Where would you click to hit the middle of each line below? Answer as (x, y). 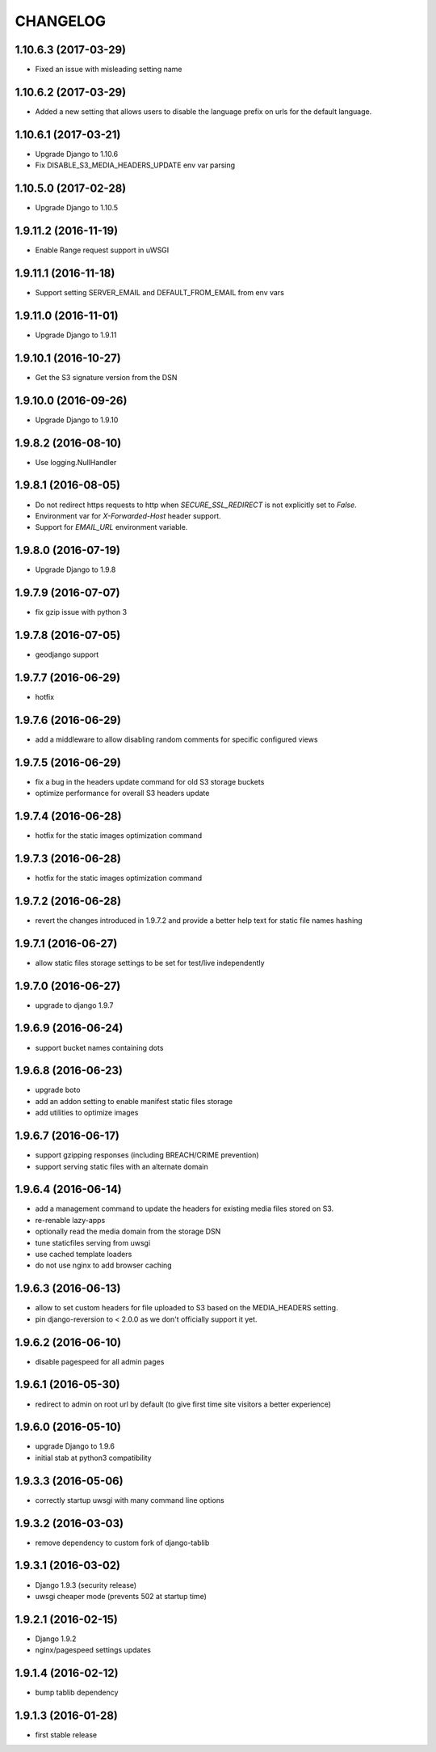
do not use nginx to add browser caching (104, 1265)
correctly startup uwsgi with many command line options (130, 1500)
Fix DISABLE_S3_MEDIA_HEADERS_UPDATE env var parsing (135, 165)
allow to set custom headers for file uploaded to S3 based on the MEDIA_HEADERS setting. (187, 1308)
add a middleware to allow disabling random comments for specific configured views (176, 739)
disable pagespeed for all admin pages (100, 1361)
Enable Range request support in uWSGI (102, 250)
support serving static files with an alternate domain (122, 1166)
